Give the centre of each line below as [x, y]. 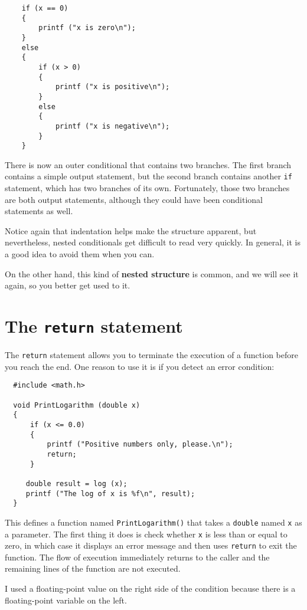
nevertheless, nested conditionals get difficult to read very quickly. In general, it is [153, 242]
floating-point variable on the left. [66, 600]
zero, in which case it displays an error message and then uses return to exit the [151, 545]
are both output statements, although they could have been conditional [134, 199]
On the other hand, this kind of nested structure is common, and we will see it [152, 273]
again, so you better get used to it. [68, 285]
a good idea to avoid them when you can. [80, 254]
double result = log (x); [76, 483]
